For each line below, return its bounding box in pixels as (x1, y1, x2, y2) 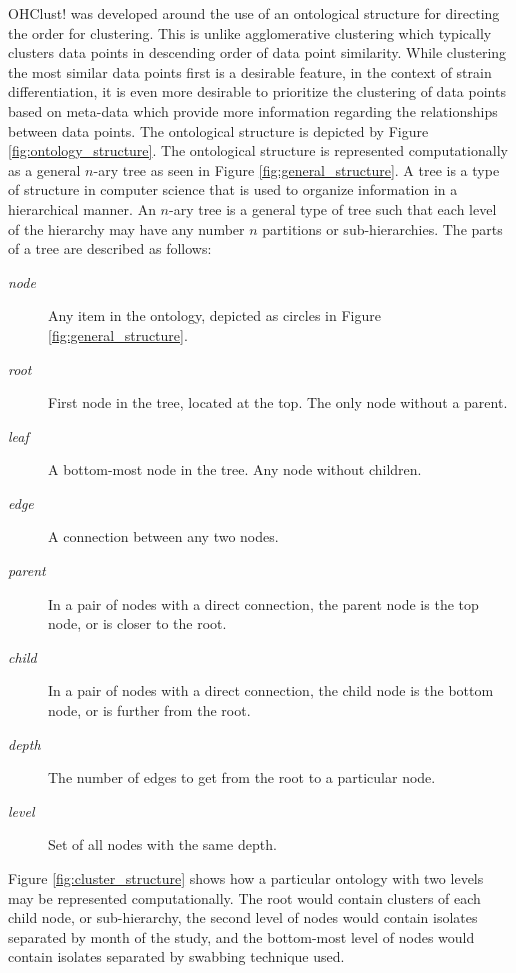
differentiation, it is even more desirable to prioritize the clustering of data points (8, 81, 506, 102)
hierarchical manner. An (8, 198, 156, 219)
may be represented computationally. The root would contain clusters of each (8, 887, 481, 908)
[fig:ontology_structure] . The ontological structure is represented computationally (8, 140, 508, 161)
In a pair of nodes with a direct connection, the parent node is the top (48, 593, 479, 614)
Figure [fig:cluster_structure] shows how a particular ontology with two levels (8, 868, 484, 888)
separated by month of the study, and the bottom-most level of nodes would (8, 926, 475, 947)
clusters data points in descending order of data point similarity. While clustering (8, 42, 507, 63)
